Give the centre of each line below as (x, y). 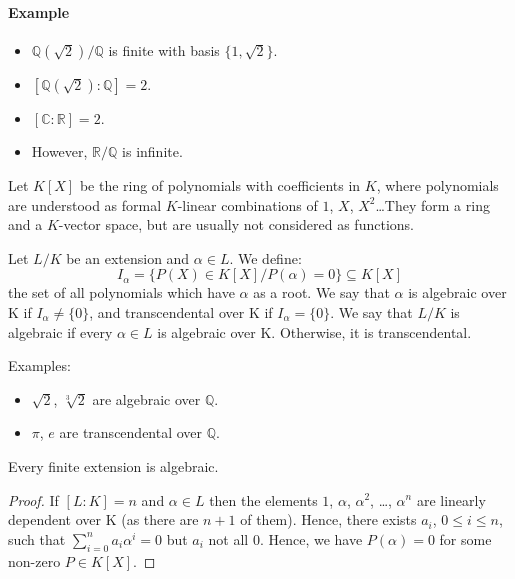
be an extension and (128, 257)
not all (228, 538)
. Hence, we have (311, 538)
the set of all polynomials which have (121, 292)
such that (37, 538)
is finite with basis (164, 49)
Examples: (39, 365)
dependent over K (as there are (103, 519)
